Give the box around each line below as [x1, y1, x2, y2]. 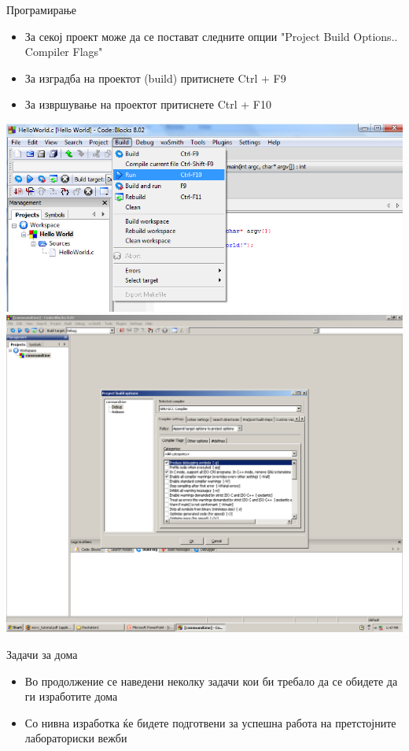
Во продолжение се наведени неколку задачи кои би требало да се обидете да [24, 672, 398, 689]
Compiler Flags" [24, 43, 103, 60]
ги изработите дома [24, 688, 118, 705]
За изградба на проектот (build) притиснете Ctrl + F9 [24, 69, 286, 86]
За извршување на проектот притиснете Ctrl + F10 [24, 96, 271, 113]
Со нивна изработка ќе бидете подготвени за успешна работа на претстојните [24, 714, 396, 731]
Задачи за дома [6, 646, 78, 663]
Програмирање [6, 2, 76, 17]
